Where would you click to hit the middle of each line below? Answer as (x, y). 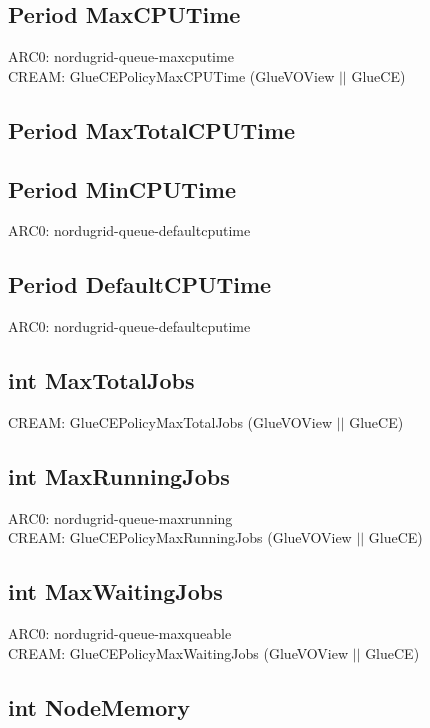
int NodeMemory (99, 706)
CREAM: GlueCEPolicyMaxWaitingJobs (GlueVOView (178, 652)
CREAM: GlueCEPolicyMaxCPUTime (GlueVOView (171, 75)
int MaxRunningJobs (119, 475)
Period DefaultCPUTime (140, 284)
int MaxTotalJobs (101, 380)
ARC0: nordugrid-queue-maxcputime (121, 56)
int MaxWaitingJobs (115, 591)
